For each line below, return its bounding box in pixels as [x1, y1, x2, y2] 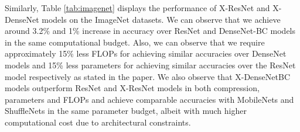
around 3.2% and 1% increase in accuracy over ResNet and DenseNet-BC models [5, 25, 296, 37]
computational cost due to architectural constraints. [5, 116, 191, 128]
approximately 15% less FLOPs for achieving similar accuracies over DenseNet [5, 47, 287, 60]
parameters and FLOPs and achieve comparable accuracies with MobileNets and [5, 93, 294, 105]
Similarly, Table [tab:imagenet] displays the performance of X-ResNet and [5, 2, 270, 13]
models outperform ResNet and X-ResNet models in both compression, [5, 82, 260, 94]
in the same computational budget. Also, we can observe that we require [5, 36, 265, 48]
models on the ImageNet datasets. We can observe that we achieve [42, 13, 281, 25]
